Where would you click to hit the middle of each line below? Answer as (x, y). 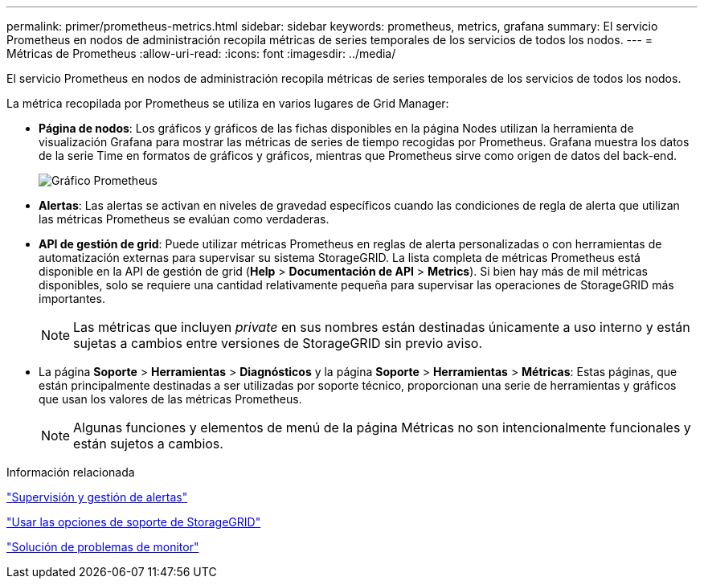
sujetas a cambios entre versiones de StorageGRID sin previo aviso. (278, 343)
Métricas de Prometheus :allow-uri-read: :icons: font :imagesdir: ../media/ (201, 53)
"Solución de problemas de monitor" (103, 547)
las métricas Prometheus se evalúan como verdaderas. (184, 219)
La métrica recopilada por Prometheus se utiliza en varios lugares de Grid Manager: (228, 103)
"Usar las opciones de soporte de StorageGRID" (134, 522)
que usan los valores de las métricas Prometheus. (170, 399)
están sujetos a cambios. (148, 444)
